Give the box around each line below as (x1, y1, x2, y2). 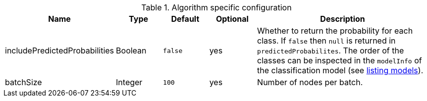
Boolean (116, 46, 147, 55)
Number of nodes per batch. (257, 77, 363, 87)
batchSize (5, 77, 42, 87)
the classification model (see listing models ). (257, 65, 424, 75)
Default (171, 14, 200, 24)
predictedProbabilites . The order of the (257, 46, 404, 55)
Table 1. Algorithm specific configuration (141, 2, 292, 12)
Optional (215, 14, 249, 24)
